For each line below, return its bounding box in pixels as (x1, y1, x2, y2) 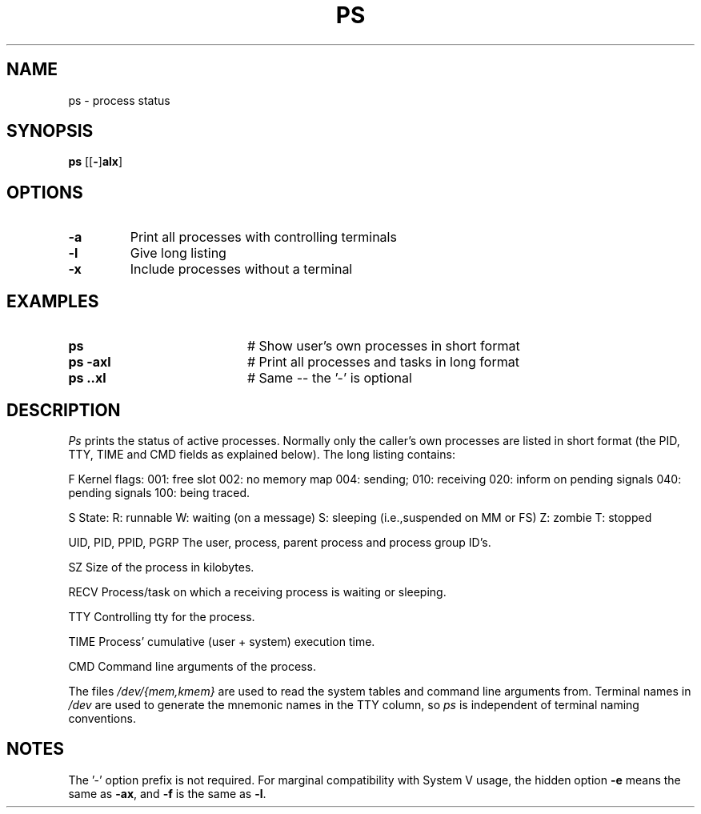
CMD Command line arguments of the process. (68, 659, 316, 673)
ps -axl (68, 354, 111, 371)
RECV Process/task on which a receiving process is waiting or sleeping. (68, 584, 447, 599)
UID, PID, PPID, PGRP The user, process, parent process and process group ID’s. (68, 535, 491, 549)
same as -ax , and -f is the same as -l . (68, 786, 266, 800)
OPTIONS (6, 182, 83, 202)
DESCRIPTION (6, 399, 121, 420)
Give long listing (130, 245, 226, 262)
